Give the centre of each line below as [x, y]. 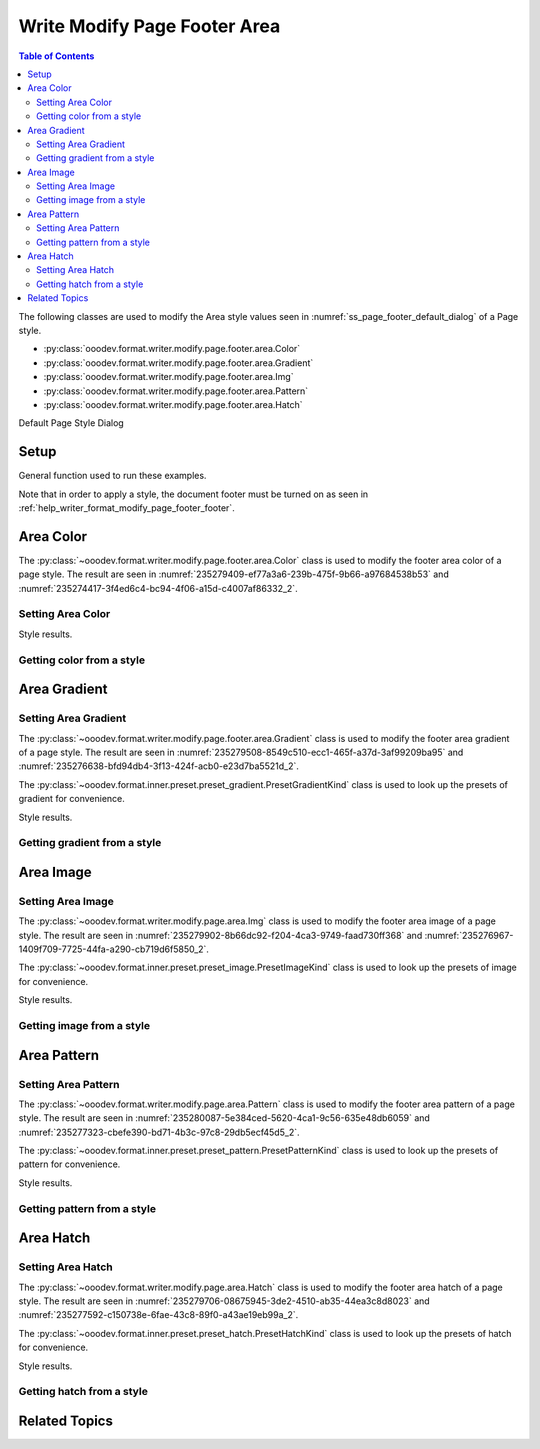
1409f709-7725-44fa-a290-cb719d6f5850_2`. [114, 949]
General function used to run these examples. [112, 476]
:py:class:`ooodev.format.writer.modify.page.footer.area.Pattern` [176, 391]
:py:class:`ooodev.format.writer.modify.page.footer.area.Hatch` [173, 404]
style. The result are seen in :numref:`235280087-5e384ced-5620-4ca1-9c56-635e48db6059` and [224, 1118]
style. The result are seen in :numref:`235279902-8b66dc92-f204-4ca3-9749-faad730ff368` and [220, 935]
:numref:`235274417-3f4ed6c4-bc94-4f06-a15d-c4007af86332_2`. [158, 588]
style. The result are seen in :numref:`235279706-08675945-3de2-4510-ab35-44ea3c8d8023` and [224, 1301]
